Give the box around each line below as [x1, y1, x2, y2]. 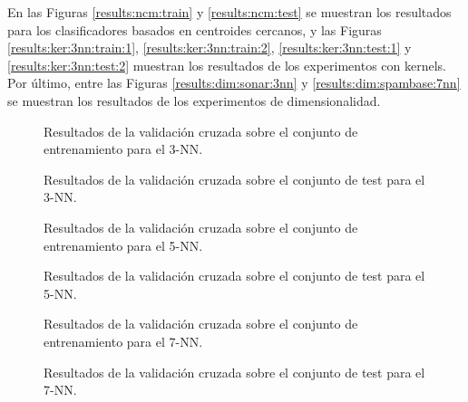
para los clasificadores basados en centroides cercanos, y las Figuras [7, 20, 382, 39]
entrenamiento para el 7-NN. [44, 331, 203, 350]
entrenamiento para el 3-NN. [44, 139, 203, 158]
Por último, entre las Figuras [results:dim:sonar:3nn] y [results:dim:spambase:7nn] [7, 73, 461, 92]
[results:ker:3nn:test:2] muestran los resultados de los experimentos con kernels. [7, 55, 446, 74]
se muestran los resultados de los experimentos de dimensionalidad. [7, 91, 381, 110]
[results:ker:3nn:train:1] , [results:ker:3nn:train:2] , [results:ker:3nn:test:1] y [7, 38, 412, 57]
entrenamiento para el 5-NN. [44, 235, 203, 254]
